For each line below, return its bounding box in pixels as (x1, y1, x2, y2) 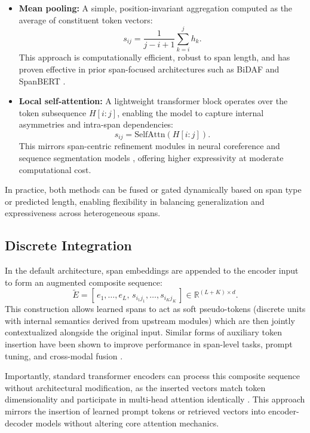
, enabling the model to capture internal (117, 106, 264, 119)
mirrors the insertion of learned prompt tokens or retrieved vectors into (5, 405, 266, 417)
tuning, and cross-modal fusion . (5, 349, 123, 362)
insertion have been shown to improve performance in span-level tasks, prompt (5, 338, 293, 350)
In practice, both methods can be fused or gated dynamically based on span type (5, 183, 302, 196)
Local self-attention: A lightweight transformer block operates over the (19, 95, 288, 107)
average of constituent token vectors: (19, 13, 153, 26)
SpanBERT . (19, 74, 66, 87)
